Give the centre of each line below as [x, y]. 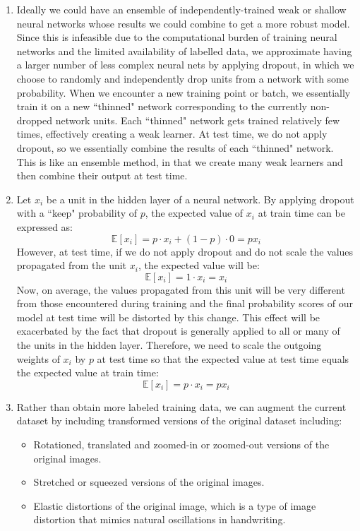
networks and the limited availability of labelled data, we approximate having [184, 50]
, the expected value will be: [199, 265]
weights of [38, 358]
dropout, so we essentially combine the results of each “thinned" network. [175, 147]
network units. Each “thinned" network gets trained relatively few [198, 120]
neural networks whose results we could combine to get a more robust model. [183, 23]
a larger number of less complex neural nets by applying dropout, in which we [185, 65]
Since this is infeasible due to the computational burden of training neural [177, 37]
